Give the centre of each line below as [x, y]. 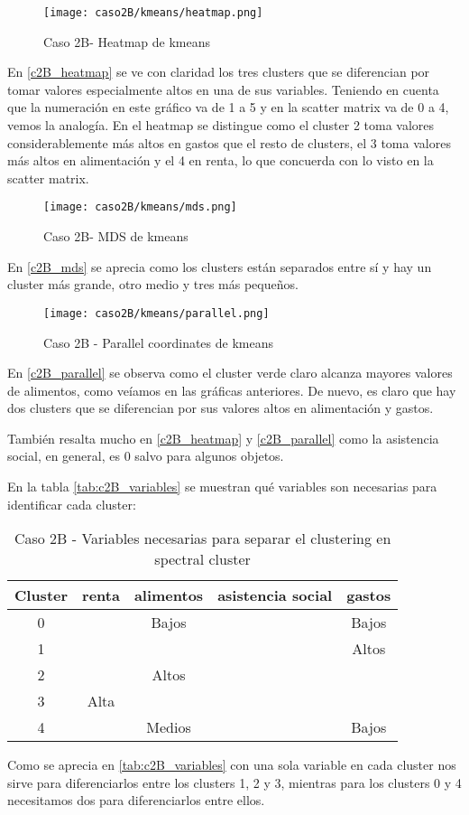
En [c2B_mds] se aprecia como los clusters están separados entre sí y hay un [220, 266]
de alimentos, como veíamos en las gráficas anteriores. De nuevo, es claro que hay [232, 390]
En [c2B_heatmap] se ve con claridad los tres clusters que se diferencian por [219, 72]
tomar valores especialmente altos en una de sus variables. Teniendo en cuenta [223, 89]
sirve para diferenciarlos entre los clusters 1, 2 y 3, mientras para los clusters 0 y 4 [234, 782]
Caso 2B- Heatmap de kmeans [127, 41]
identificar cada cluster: [72, 504]
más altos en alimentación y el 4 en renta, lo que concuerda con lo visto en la [221, 160]
